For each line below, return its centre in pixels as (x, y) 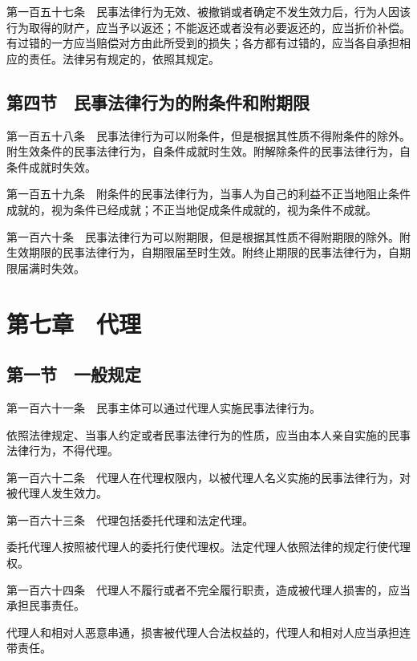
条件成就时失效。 (51, 166)
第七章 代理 (74, 323)
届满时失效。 (51, 268)
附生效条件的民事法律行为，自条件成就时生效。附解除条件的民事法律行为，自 (208, 151)
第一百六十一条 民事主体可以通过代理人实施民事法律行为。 (164, 407)
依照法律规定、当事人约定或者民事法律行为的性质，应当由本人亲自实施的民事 (208, 434)
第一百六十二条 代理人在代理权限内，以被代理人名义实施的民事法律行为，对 (208, 477)
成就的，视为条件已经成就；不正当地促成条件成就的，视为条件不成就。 (192, 209)
